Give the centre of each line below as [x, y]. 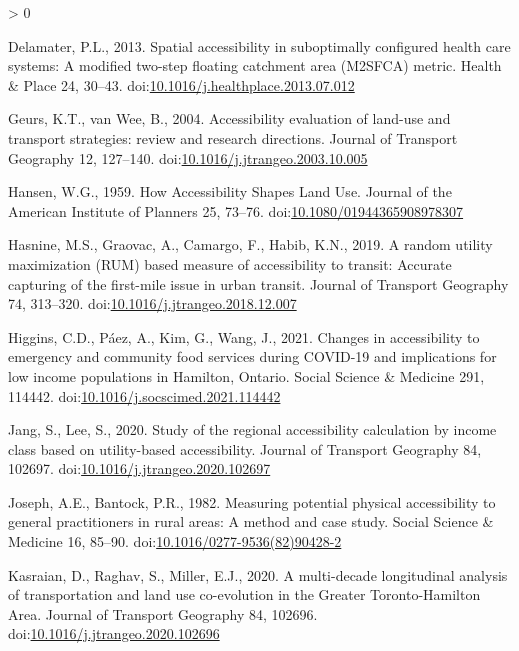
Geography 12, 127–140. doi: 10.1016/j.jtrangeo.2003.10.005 [188, 157]
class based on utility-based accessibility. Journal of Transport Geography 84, [245, 448]
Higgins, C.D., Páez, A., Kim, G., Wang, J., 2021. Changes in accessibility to [244, 336]
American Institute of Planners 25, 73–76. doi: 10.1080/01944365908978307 [236, 210]
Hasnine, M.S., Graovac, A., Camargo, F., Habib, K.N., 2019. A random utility [250, 244]
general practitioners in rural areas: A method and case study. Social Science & [251, 521]
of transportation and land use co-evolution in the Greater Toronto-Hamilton [244, 594]
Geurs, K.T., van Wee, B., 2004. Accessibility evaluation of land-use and [229, 118]
